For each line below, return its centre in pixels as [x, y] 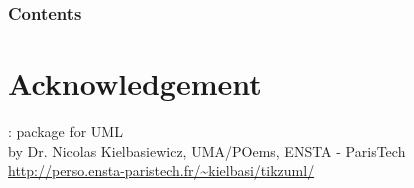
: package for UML [65, 130]
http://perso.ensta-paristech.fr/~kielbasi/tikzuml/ [161, 170]
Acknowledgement [135, 83]
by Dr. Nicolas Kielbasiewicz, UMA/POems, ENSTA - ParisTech [207, 150]
